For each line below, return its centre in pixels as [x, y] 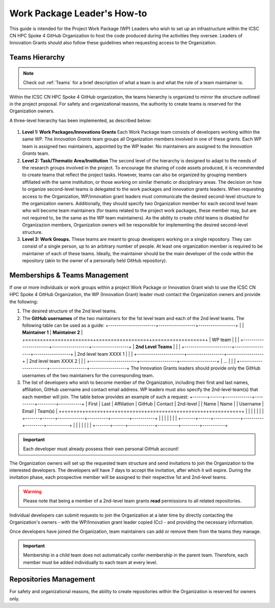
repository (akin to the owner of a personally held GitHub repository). [95, 261]
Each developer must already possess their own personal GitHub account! [101, 449]
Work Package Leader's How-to [78, 13]
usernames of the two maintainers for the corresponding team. [88, 375]
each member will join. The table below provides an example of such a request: [105, 397]
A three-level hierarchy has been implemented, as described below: [80, 120]
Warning [32, 491]
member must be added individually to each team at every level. [90, 562]
